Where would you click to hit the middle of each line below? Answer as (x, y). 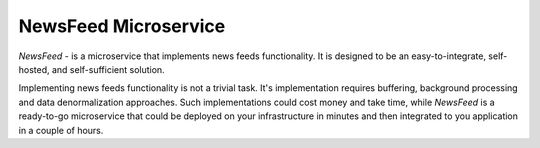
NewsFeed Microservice (122, 26)
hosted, (34, 69)
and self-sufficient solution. (108, 69)
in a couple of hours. (61, 130)
